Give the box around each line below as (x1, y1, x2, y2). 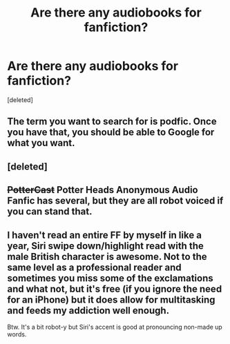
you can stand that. (7, 205, 93, 218)
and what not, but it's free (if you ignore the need (7, 283, 222, 294)
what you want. (7, 137, 75, 149)
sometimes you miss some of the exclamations (7, 272, 213, 284)
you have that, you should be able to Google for (7, 126, 215, 139)
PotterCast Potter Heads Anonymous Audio (7, 184, 198, 196)
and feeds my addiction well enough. (7, 305, 170, 316)
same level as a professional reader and (7, 261, 182, 273)
